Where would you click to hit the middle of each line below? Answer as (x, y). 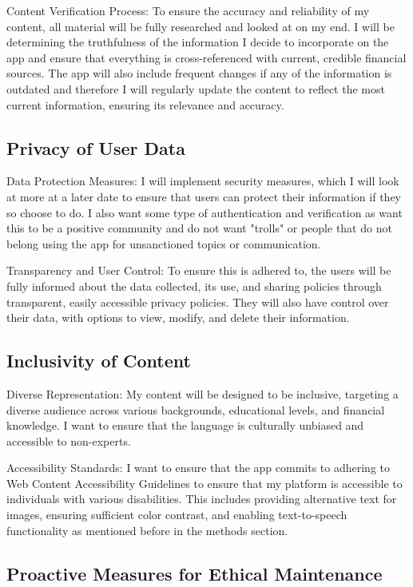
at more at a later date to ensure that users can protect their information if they (204, 196)
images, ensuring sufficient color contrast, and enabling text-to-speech (177, 515)
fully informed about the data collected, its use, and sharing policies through (194, 286)
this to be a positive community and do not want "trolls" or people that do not (199, 228)
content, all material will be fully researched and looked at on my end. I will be (201, 26)
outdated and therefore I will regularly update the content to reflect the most (196, 88)
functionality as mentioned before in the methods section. (147, 530)
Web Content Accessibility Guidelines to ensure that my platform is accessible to (205, 483)
